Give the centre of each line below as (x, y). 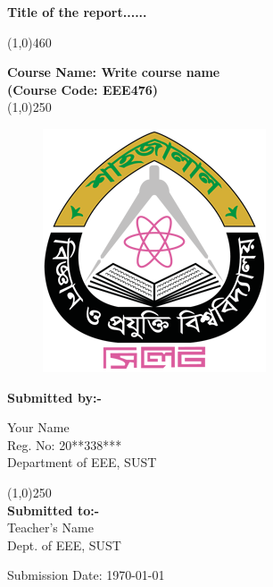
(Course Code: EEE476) (83, 89)
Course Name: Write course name (114, 72)
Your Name (38, 427)
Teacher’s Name (50, 527)
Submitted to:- (54, 510)
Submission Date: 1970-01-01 (86, 575)
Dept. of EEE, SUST (64, 544)
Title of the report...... (77, 12)
